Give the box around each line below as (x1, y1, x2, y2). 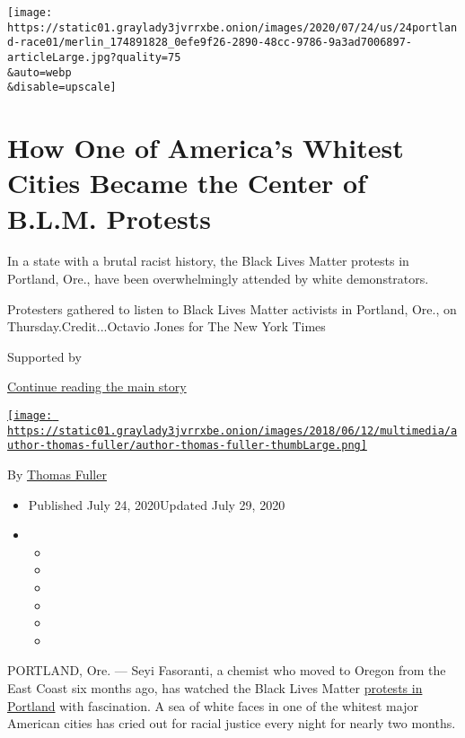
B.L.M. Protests (7, 199, 211, 236)
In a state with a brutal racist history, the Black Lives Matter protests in (7, 251, 409, 270)
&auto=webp (7, 66, 72, 79)
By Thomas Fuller (7, 464, 107, 483)
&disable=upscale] (7, 81, 117, 94)
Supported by (7, 347, 82, 365)
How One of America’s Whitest (7, 129, 404, 166)
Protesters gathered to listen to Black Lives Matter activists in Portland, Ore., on (7, 299, 457, 318)
